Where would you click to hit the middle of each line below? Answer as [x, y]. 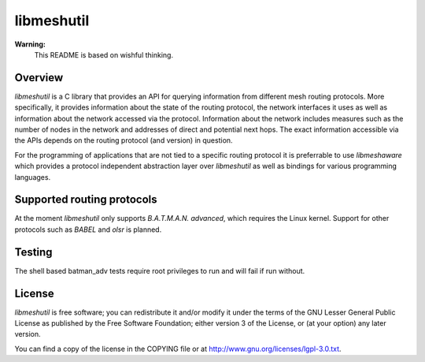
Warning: [30, 44]
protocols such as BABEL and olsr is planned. [88, 230]
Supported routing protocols [86, 200]
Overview [39, 78]
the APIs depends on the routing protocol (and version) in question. [124, 140]
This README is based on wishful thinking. [103, 54]
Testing [33, 252]
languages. [33, 177]
